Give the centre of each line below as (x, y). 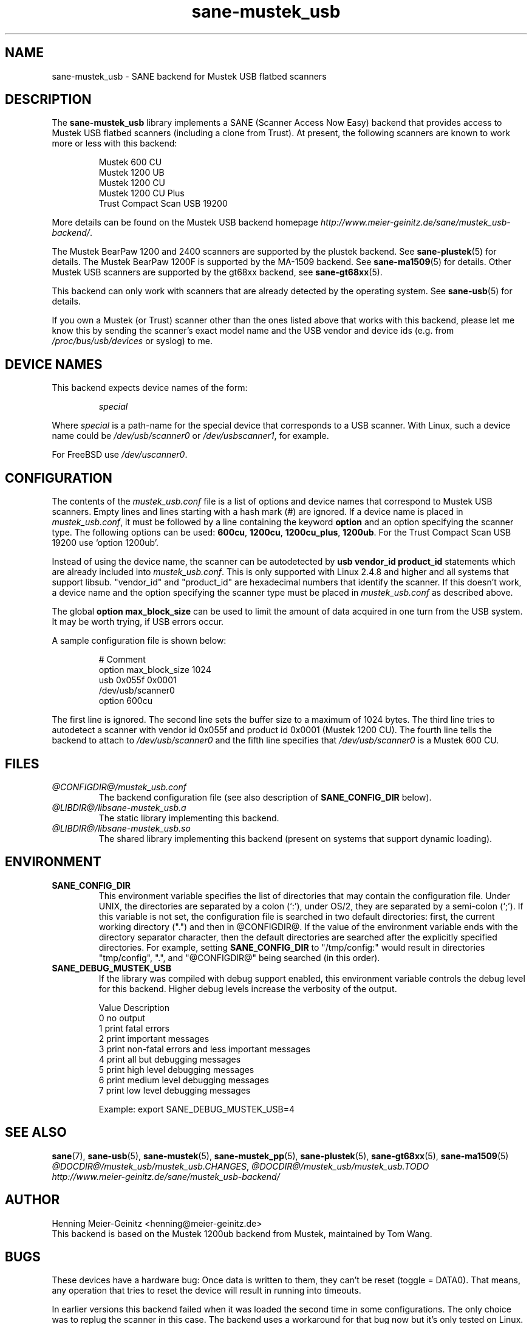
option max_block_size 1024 (155, 670)
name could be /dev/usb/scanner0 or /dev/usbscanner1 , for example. (190, 436)
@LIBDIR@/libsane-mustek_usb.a (119, 807)
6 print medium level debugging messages (184, 1080)
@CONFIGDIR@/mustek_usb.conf (119, 787)
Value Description (134, 1007)
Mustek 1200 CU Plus (142, 193)
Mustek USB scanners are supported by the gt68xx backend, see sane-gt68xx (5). (217, 272)
